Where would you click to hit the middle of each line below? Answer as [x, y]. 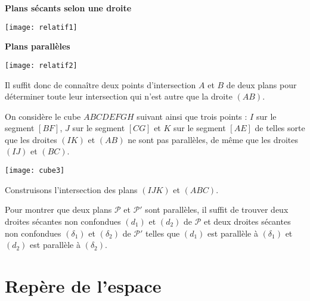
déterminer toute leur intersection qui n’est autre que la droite [119, 96]
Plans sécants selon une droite [68, 8]
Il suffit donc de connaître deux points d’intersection [100, 84]
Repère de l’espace [83, 285]
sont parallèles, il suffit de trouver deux [217, 210]
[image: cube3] [35, 171]
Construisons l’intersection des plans [71, 189]
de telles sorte [280, 128]
